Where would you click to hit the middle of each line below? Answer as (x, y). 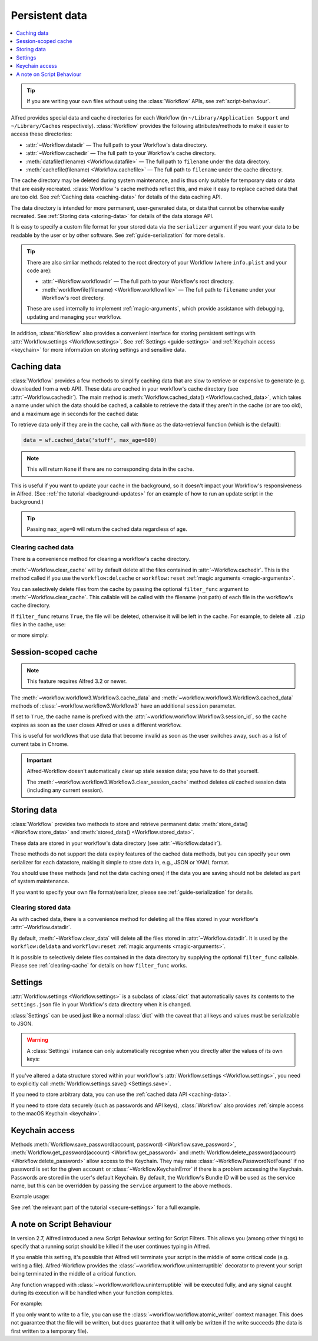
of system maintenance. (40, 881)
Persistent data (49, 15)
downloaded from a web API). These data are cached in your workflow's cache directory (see (125, 389)
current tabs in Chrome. (40, 744)
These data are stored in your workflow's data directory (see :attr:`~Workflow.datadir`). (116, 843)
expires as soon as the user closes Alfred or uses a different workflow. (96, 725)
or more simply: (30, 635)
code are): (39, 270)
